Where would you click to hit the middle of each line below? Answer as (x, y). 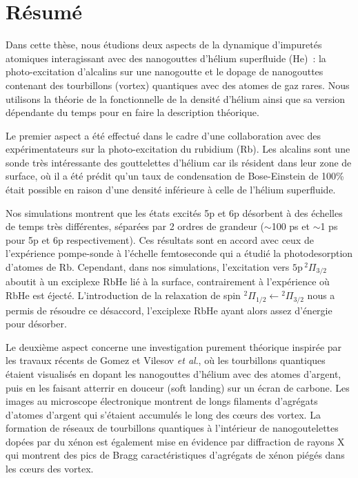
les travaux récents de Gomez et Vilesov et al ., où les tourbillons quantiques (166, 360)
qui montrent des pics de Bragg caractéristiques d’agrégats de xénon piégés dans (175, 455)
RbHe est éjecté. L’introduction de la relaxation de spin (123, 295)
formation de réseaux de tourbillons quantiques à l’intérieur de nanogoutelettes (172, 428)
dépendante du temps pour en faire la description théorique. (132, 112)
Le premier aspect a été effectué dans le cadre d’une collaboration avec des (163, 135)
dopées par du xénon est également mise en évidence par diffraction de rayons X (175, 441)
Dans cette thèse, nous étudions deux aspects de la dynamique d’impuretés (164, 45)
